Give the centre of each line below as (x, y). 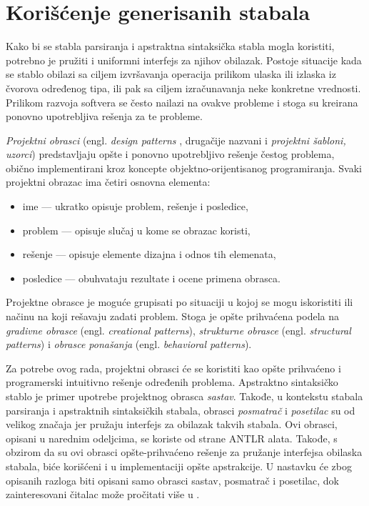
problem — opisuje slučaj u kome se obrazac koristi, (136, 230)
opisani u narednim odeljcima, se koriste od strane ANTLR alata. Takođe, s (172, 438)
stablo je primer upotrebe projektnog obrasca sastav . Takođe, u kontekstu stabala (184, 396)
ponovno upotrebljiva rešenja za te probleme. (104, 116)
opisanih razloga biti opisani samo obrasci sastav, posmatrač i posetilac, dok (173, 480)
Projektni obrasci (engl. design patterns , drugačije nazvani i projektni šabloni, (176, 140)
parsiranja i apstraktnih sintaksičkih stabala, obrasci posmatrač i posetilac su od (181, 410)
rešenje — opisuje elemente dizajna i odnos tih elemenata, (149, 254)
